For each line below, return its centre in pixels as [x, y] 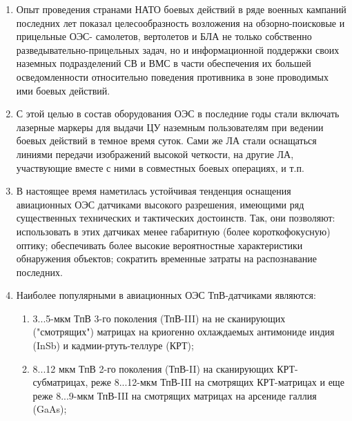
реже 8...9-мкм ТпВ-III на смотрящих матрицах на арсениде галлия [175, 395]
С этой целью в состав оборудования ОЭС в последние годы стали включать [178, 114]
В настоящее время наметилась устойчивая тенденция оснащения [154, 191]
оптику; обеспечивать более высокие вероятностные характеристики [159, 245]
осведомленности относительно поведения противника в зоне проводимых [173, 76]
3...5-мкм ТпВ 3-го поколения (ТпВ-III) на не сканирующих [159, 318]
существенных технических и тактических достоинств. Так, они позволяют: [176, 218]
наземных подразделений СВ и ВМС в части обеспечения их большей [164, 63]
